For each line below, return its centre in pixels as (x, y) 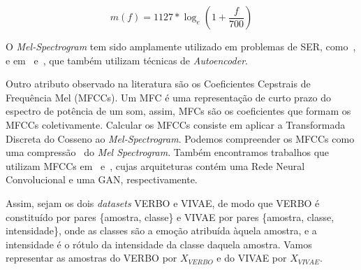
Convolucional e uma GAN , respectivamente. (102, 179)
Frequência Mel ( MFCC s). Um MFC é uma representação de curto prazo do (169, 97)
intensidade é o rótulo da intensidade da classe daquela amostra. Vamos (159, 244)
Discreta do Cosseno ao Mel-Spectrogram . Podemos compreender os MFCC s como (180, 138)
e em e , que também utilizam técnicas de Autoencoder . (127, 60)
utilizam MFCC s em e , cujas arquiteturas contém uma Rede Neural (155, 165)
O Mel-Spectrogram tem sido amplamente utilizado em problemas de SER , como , (181, 46)
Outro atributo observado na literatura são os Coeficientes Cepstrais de (158, 84)
